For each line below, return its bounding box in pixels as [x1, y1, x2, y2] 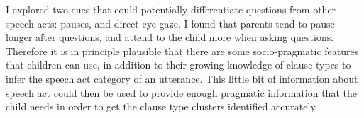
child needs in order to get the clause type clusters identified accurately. [6, 99, 318, 114]
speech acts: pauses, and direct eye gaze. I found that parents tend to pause [6, 16, 335, 30]
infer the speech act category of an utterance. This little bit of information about [6, 71, 358, 85]
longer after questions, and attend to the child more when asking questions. [6, 30, 334, 45]
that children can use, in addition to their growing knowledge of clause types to [6, 57, 351, 72]
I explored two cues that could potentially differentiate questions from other [6, 2, 336, 16]
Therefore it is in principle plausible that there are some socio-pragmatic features [6, 43, 359, 58]
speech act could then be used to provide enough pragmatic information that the [6, 85, 357, 100]
